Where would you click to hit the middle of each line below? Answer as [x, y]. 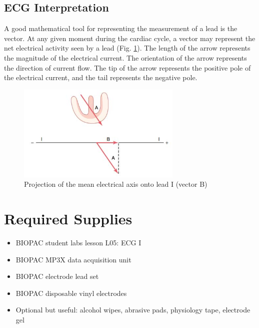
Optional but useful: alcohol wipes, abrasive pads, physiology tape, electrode [133, 310]
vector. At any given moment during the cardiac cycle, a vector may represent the [130, 38]
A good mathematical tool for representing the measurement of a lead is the [121, 28]
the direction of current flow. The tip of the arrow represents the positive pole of [127, 67]
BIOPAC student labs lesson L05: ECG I [78, 242]
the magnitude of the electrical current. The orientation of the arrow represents [125, 57]
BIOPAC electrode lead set [57, 276]
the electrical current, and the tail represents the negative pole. [101, 77]
